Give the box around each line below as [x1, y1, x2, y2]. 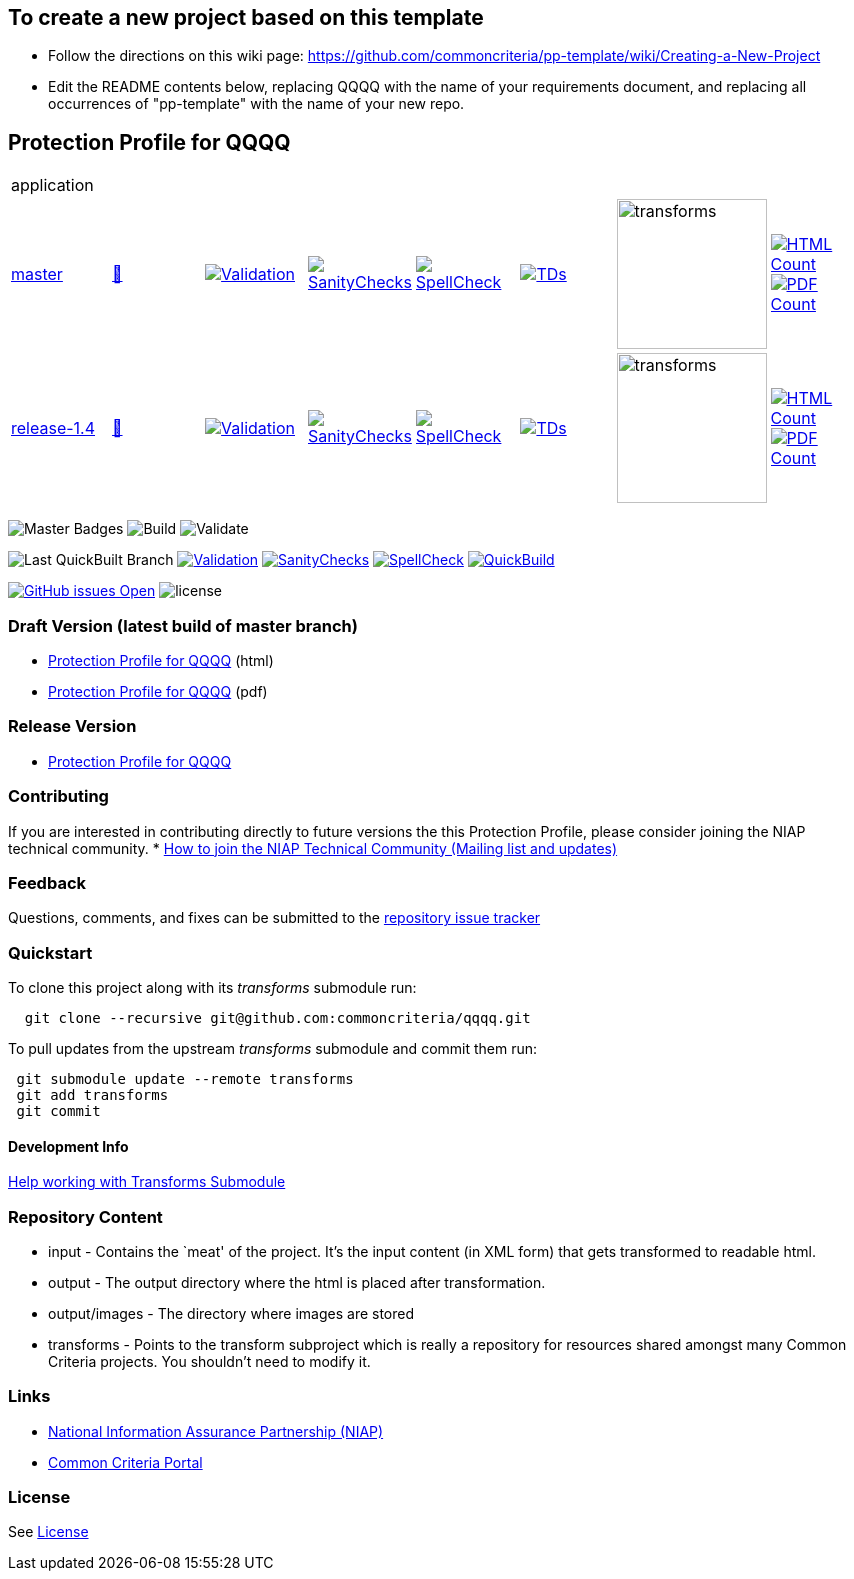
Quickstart [8, 942, 93, 963]
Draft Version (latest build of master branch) [8, 615, 358, 636]
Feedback [8, 872, 87, 893]
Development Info [8, 1137, 129, 1155]
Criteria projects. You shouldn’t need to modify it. [48, 1352, 371, 1370]
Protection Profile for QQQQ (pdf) [48, 683, 268, 701]
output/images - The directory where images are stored [48, 1304, 415, 1322]
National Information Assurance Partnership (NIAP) [48, 1422, 384, 1440]
